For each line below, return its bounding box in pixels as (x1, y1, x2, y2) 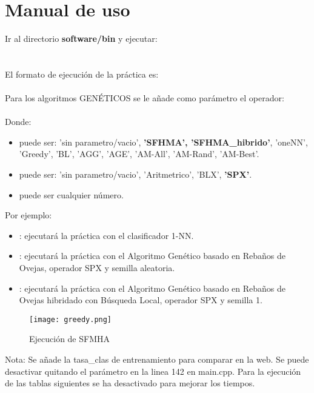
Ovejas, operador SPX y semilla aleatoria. (19, 261, 175, 274)
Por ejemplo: (5, 209, 52, 221)
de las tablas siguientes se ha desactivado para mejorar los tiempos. (5, 377, 255, 389)
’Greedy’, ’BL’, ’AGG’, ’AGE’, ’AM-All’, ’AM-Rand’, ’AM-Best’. (19, 147, 259, 160)
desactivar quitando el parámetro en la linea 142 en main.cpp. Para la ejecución (5, 364, 301, 377)
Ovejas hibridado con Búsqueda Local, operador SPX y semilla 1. (19, 294, 262, 306)
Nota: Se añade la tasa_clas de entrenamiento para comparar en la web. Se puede (5, 353, 309, 366)
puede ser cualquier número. (19, 188, 124, 201)
